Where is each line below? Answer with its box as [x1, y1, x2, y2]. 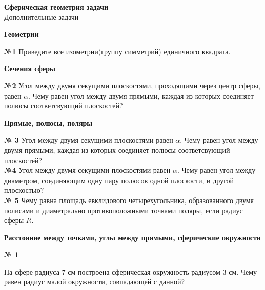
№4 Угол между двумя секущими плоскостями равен [4, 165, 171, 175]
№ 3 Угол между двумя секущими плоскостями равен [4, 135, 173, 145]
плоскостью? [4, 185, 44, 195]
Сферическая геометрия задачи [4, 2, 108, 12]
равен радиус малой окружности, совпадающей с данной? [4, 276, 185, 287]
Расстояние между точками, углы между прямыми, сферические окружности [4, 232, 261, 242]
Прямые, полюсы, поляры [4, 117, 93, 128]
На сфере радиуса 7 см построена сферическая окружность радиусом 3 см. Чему [4, 266, 257, 277]
